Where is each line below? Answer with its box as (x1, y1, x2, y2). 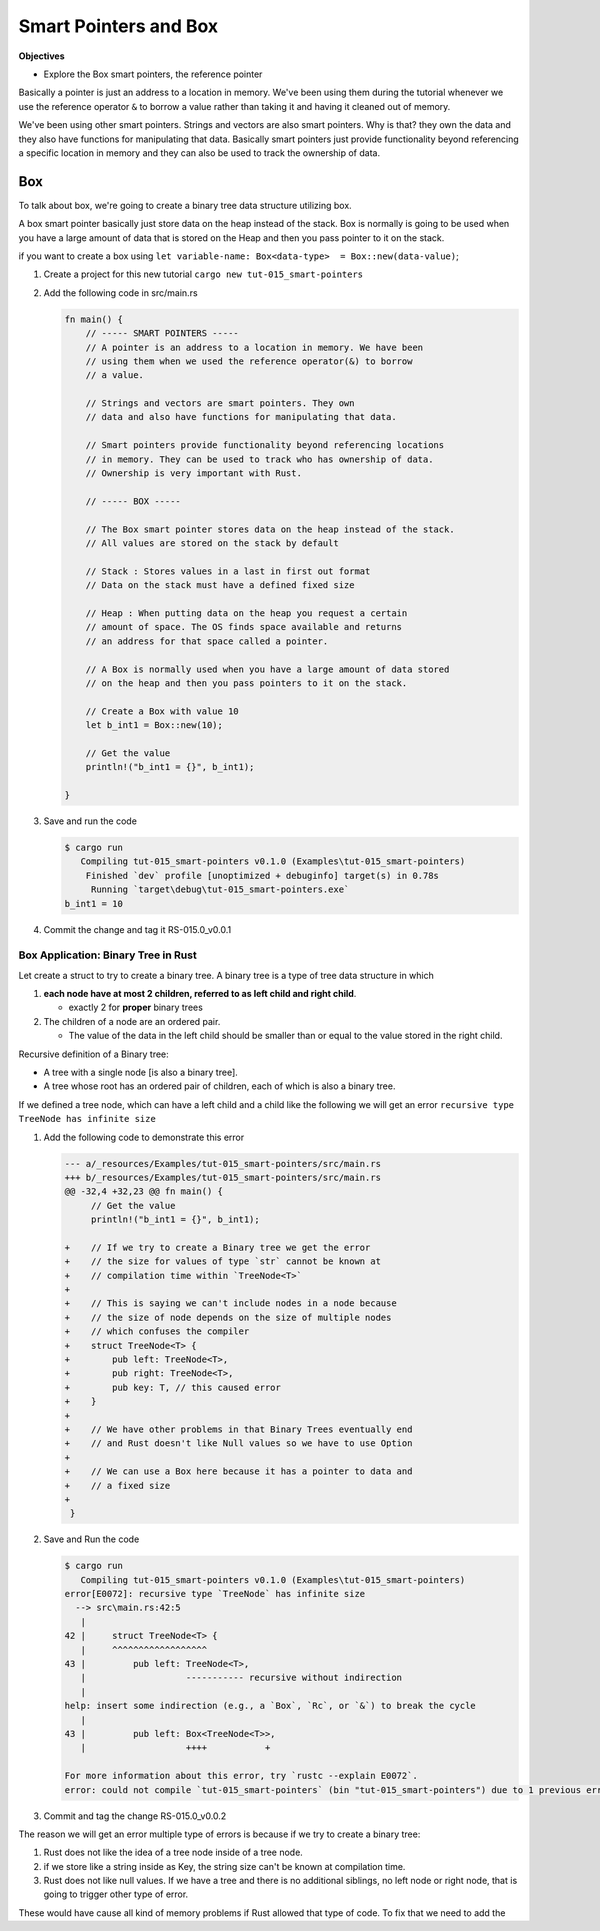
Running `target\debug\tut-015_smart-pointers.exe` (90, 884, 350, 895)
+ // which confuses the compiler (64, 1326, 250, 1337)
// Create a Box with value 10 (85, 705, 239, 717)
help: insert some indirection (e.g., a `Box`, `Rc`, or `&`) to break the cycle (64, 1700, 477, 1712)
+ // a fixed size (64, 1480, 171, 1491)
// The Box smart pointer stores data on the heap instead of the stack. (85, 523, 455, 535)
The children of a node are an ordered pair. (43, 1015, 221, 1027)
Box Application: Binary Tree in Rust (18, 948, 197, 962)
